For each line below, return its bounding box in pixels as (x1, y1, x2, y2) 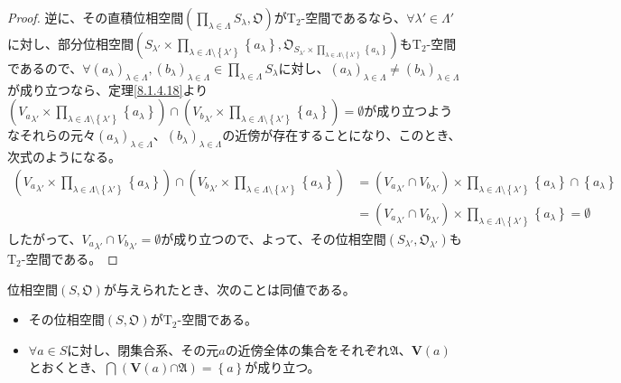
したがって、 (7, 229, 82, 248)
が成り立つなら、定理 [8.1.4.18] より (7, 79, 209, 98)
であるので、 (7, 59, 83, 77)
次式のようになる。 (7, 147, 121, 166)
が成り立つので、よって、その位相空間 (161, 229, 386, 248)
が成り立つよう (364, 101, 453, 120)
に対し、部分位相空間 (7, 34, 134, 52)
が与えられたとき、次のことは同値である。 (103, 279, 356, 298)
